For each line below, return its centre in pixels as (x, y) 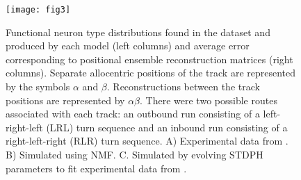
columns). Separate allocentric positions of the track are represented (151, 73)
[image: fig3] (38, 10)
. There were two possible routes (209, 100)
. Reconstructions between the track (183, 87)
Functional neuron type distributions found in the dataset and (138, 32)
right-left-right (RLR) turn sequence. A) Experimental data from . (147, 141)
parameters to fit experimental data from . (96, 168)
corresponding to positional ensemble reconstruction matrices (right (149, 59)
